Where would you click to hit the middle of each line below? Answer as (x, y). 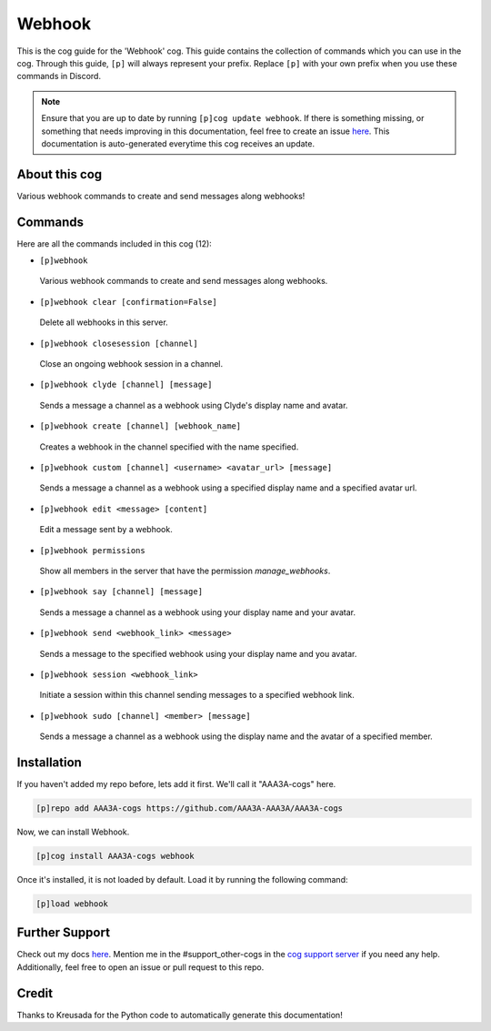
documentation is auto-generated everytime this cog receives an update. (178, 143)
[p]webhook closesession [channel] (119, 343)
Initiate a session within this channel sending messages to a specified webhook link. (197, 695)
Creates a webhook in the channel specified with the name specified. (169, 447)
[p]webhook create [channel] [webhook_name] (140, 426)
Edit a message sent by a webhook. (106, 530)
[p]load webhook (72, 904)
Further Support (64, 933)
